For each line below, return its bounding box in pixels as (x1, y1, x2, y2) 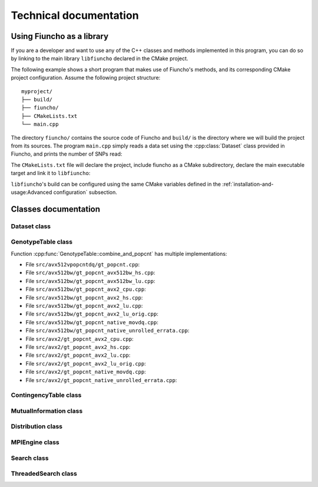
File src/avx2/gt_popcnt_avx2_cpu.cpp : (25, 335, 134, 342)
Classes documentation (11, 204, 100, 214)
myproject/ (21, 88, 53, 94)
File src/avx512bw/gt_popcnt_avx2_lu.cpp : (25, 302, 143, 309)
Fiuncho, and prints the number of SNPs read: (11, 150, 122, 157)
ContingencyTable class (11, 391, 82, 399)
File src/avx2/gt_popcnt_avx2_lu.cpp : (25, 351, 131, 359)
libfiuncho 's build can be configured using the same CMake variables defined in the (11, 180, 221, 187)
